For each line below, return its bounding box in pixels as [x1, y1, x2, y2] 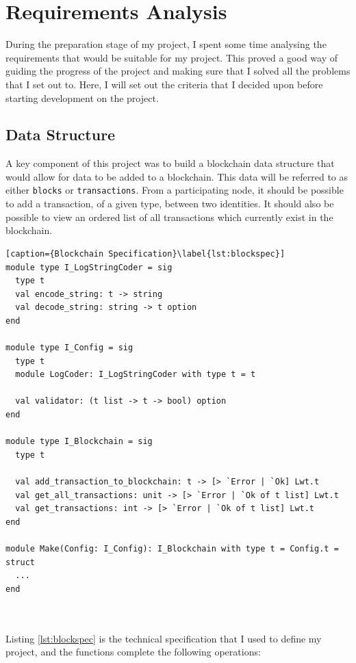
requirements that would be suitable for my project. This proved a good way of [5, 50, 338, 64]
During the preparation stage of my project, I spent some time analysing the [5, 37, 327, 51]
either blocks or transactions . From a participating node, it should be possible [5, 183, 344, 197]
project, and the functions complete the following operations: [5, 645, 261, 659]
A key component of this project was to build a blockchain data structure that [5, 156, 335, 170]
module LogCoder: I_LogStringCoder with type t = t [15, 369, 256, 380]
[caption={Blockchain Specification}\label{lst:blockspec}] [5, 248, 285, 259]
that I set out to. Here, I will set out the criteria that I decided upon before [5, 77, 323, 91]
